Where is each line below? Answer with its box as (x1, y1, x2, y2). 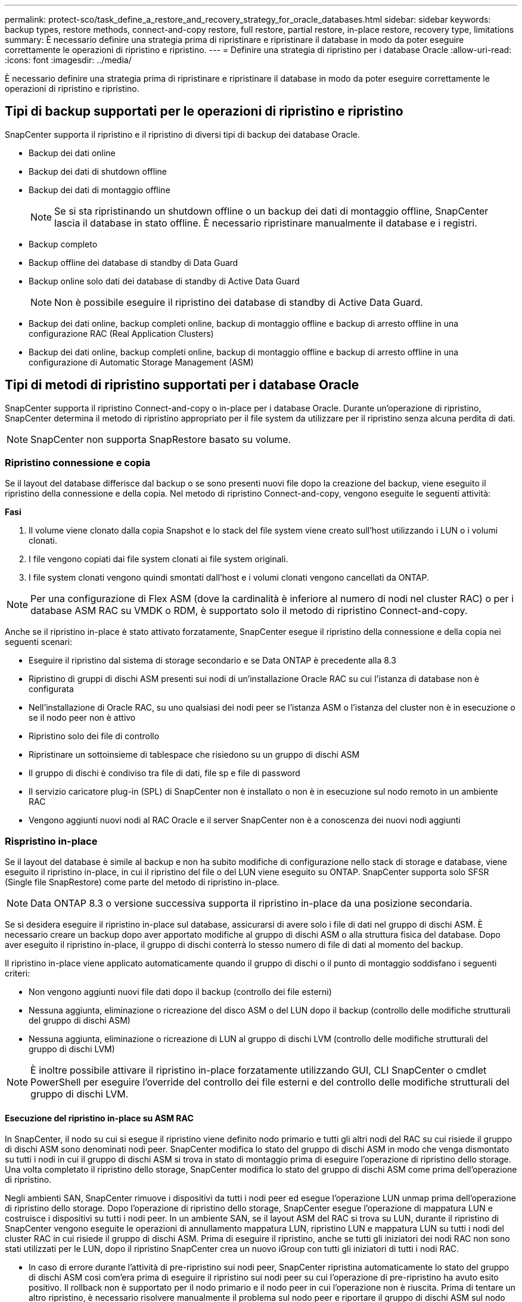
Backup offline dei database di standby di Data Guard (29, 257, 238, 268)
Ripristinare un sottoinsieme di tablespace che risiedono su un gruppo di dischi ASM (29, 749, 360, 760)
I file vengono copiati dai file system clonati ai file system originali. (29, 554, 288, 565)
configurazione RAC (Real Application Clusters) (29, 328, 214, 339)
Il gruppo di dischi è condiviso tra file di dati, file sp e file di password (29, 768, 300, 779)
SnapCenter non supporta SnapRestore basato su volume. (30, 433, 291, 445)
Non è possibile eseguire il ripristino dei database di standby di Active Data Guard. (54, 296, 423, 308)
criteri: (5, 968, 30, 979)
